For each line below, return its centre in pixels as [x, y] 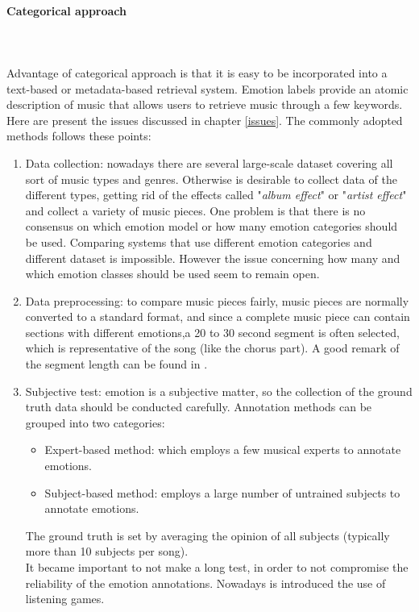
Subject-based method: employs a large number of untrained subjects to [222, 492]
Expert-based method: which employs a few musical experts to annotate [223, 450]
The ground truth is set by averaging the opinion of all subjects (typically [207, 535]
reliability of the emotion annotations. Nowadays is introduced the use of [205, 583]
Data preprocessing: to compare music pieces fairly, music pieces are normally [217, 300]
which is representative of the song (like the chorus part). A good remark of [212, 348]
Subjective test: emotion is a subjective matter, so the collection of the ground [219, 391]
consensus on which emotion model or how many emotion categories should [212, 226]
